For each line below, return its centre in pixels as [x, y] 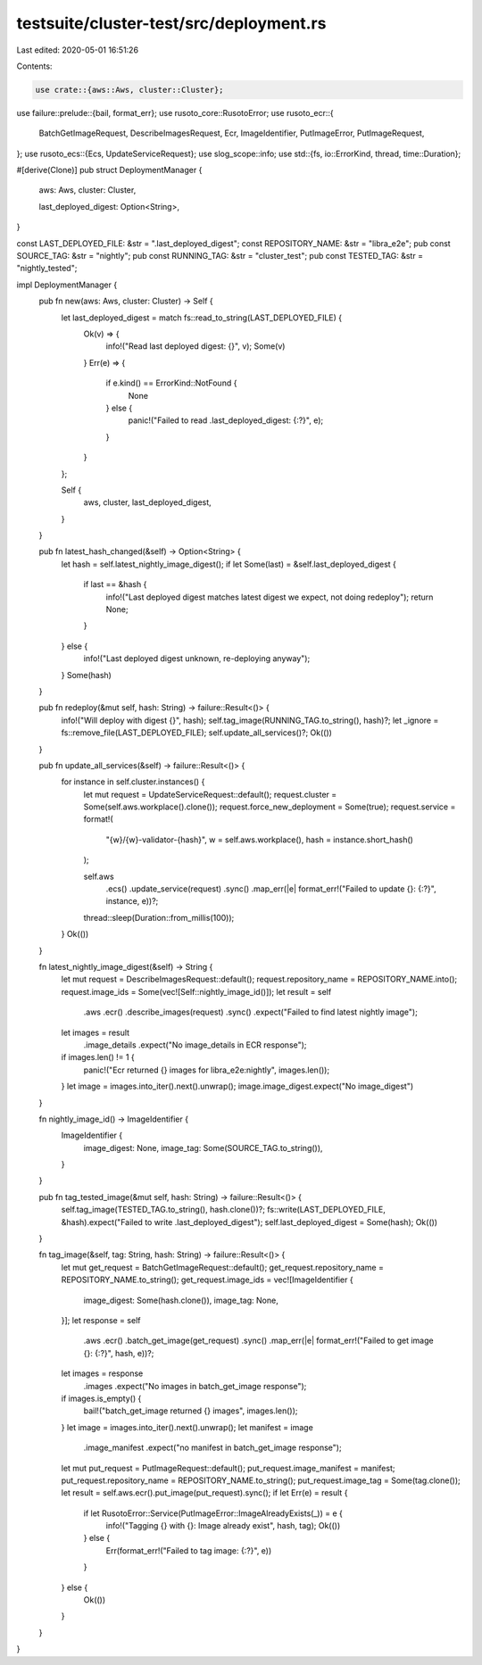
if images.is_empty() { [101, 1398]
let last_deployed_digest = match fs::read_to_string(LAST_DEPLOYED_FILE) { [202, 318]
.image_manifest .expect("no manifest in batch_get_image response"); [213, 1448]
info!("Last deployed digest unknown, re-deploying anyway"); [197, 659]
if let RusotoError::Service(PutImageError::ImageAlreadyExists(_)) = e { [213, 1513]
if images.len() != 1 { [98, 1057]
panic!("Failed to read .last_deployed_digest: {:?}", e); [226, 420]
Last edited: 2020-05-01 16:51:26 [77, 50]
